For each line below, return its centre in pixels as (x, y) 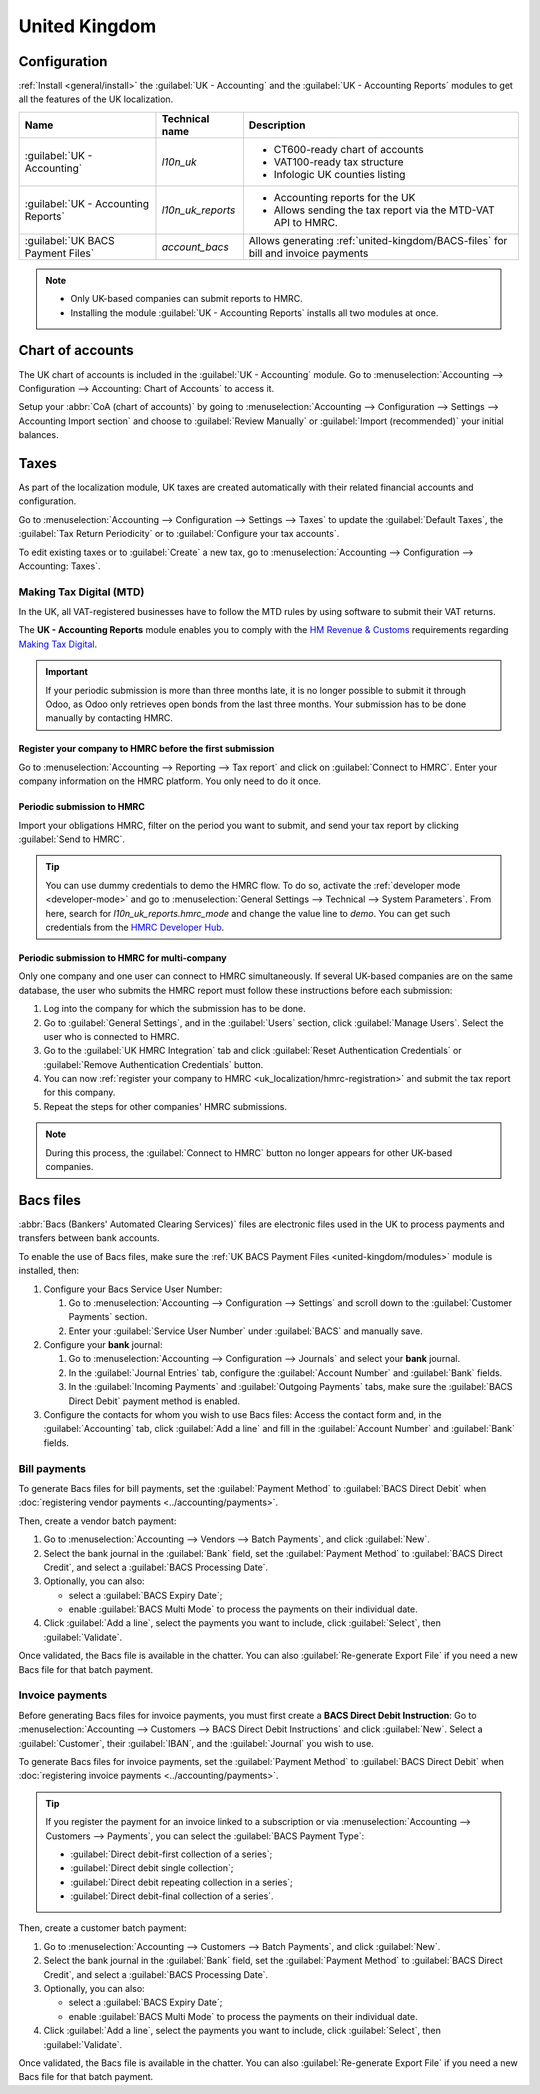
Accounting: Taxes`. (59, 566)
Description (277, 125)
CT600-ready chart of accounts (348, 149)
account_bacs (195, 247)
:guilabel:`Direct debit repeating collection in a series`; (182, 1882)
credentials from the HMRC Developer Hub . (135, 927)
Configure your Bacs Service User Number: (133, 1289)
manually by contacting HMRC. (109, 718)
